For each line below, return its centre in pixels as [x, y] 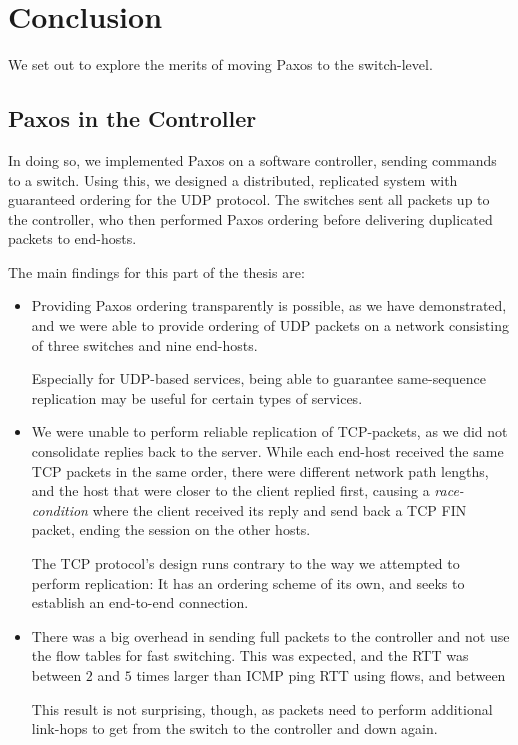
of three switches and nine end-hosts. [144, 344]
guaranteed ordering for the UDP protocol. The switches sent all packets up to [249, 199]
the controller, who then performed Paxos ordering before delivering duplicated [250, 218]
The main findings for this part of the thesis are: [156, 271]
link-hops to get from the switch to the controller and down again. [234, 728]
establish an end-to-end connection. [140, 602]
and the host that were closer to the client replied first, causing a [230, 490]
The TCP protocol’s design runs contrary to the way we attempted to [245, 563]
